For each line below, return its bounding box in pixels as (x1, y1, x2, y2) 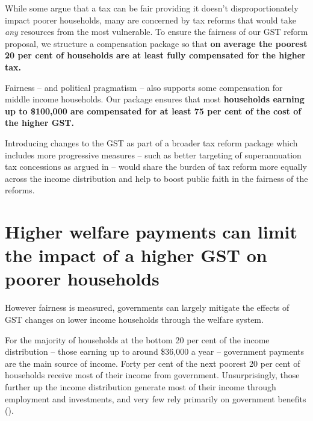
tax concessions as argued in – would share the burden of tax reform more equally (5, 160, 307, 173)
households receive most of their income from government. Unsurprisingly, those (5, 369, 300, 381)
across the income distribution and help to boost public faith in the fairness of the (5, 172, 308, 184)
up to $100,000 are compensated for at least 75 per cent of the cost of (5, 104, 302, 117)
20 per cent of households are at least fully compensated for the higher (5, 49, 306, 61)
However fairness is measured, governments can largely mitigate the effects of (5, 301, 290, 314)
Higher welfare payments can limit (5, 219, 298, 244)
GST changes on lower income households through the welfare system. (5, 313, 264, 325)
